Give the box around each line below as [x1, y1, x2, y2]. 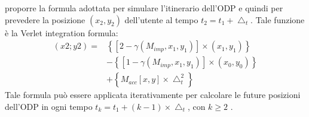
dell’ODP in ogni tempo [5, 100, 93, 112]
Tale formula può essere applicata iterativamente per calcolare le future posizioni [5, 88, 301, 101]
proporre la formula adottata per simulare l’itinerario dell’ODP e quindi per [5, 2, 283, 14]
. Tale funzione [250, 13, 305, 26]
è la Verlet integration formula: [5, 26, 118, 39]
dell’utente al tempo [124, 13, 198, 26]
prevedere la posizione [5, 13, 85, 26]
